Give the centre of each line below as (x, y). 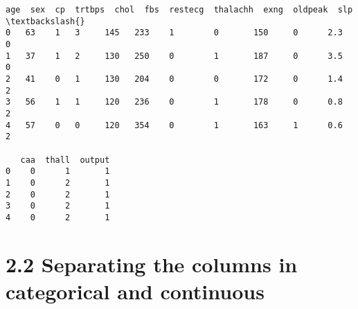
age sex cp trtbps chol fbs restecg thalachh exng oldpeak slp (179, 10)
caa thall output (65, 160)
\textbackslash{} (45, 21)
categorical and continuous (135, 291)
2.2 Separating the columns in (152, 264)
